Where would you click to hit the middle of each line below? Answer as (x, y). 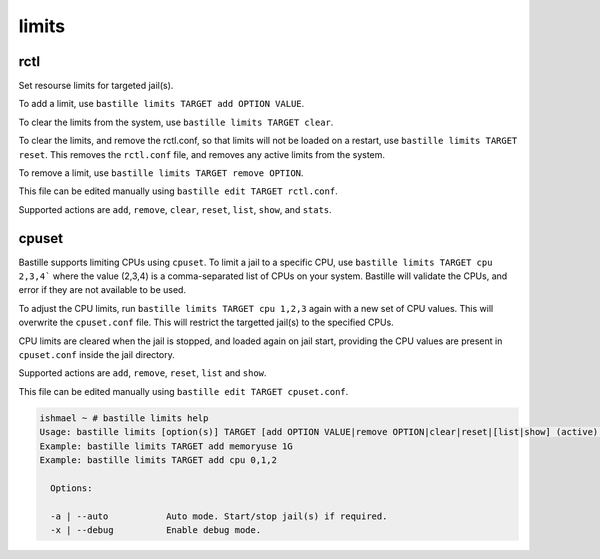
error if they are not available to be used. (102, 290)
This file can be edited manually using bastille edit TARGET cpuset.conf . (183, 391)
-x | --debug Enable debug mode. (156, 529)
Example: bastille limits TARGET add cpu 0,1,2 (158, 459)
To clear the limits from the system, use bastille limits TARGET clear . (176, 122)
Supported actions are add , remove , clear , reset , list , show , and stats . (175, 209)
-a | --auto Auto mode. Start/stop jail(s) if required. (219, 516)
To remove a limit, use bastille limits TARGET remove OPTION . (161, 173)
